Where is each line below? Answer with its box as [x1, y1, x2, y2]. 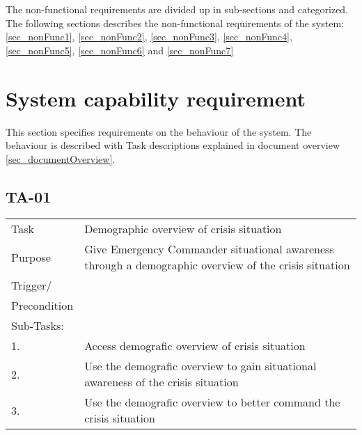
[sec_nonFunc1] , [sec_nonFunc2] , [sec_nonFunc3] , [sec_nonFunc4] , [6, 29, 292, 44]
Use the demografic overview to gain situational [84, 358, 317, 374]
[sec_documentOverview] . [6, 151, 116, 166]
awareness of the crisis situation [84, 374, 239, 390]
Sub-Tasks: [11, 317, 64, 334]
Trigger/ [11, 277, 52, 294]
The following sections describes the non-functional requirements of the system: [6, 15, 344, 30]
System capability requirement [6, 84, 306, 112]
